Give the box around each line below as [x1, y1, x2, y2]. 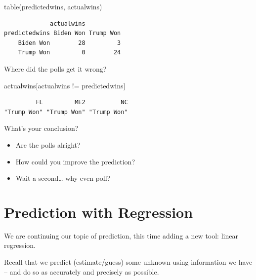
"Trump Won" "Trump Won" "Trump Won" [4, 108, 128, 116]
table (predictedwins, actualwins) [4, 1, 102, 11]
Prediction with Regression [4, 201, 193, 222]
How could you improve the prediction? [15, 156, 135, 166]
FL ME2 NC [36, 99, 128, 106]
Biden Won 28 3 [18, 39, 121, 46]
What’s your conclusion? [4, 123, 79, 133]
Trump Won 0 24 [18, 49, 121, 56]
